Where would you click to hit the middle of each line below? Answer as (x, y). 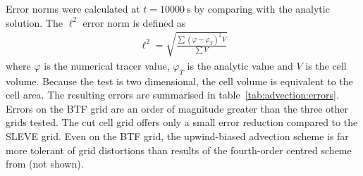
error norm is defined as (134, 22)
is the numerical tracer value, (107, 65)
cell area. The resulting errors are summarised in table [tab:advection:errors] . (172, 95)
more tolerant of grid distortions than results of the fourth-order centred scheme (179, 150)
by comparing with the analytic (262, 8)
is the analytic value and (240, 65)
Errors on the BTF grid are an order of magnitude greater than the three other (177, 108)
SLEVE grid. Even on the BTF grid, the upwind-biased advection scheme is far (177, 136)
